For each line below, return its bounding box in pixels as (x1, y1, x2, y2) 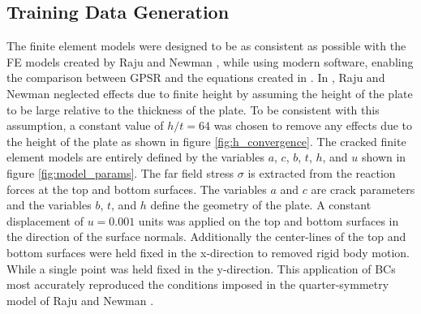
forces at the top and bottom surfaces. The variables (6, 180, 267, 197)
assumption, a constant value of (6, 117, 164, 134)
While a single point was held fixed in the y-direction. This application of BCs (6, 260, 396, 277)
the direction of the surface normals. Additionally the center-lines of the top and (6, 228, 406, 245)
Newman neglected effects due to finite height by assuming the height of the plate (6, 84, 413, 101)
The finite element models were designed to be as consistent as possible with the (6, 37, 406, 54)
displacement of (6, 212, 84, 229)
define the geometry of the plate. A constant (150, 196, 372, 213)
